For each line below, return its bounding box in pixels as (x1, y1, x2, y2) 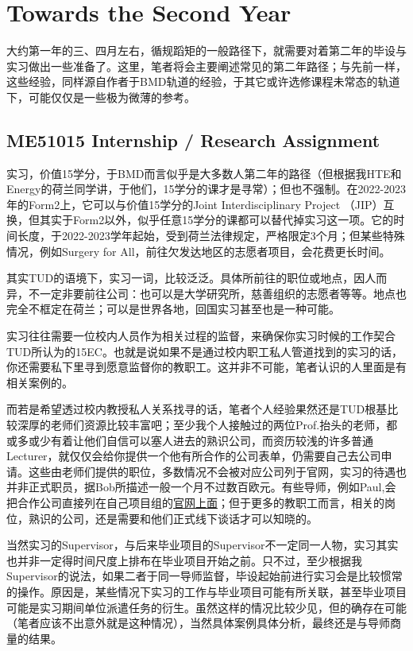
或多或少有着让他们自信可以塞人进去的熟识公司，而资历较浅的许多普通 (6, 432, 373, 448)
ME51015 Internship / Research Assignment (6, 127, 380, 152)
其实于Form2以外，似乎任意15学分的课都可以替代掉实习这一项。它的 (39, 211, 394, 228)
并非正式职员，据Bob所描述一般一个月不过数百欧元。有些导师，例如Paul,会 (6, 479, 396, 495)
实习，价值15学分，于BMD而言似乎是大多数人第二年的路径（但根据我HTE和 (6, 165, 402, 181)
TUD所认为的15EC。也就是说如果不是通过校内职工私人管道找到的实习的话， (6, 343, 403, 359)
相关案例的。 (6, 374, 73, 390)
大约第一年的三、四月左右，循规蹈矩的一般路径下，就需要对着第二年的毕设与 (6, 42, 407, 59)
